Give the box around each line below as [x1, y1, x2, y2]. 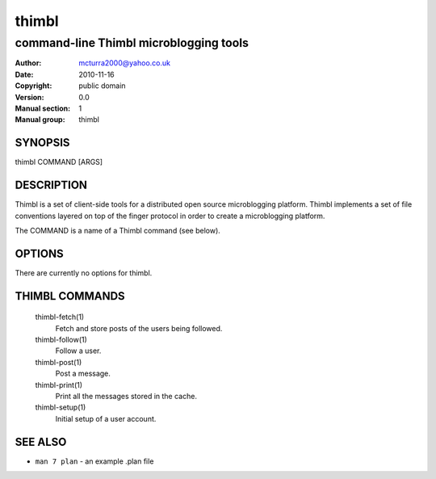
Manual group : [15, 115, 65, 124]
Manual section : [15, 103, 71, 113]
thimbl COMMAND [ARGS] [15, 158, 103, 167]
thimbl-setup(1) [35, 402, 86, 412]
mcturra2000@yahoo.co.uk [78, 58, 171, 68]
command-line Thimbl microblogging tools [15, 36, 249, 50]
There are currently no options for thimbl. [15, 267, 153, 278]
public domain [78, 81, 126, 90]
